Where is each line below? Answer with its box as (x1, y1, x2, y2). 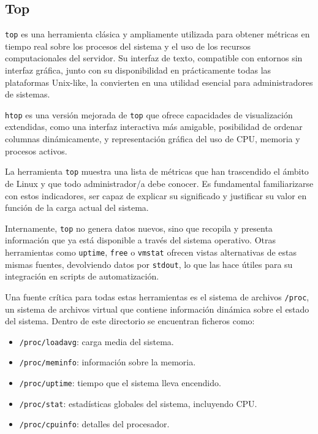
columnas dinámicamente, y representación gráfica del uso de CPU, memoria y (5, 132, 300, 145)
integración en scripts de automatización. (5, 270, 159, 283)
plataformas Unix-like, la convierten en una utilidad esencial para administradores (5, 75, 313, 88)
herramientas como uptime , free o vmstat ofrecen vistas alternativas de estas (5, 245, 297, 258)
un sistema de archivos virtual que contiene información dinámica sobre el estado (5, 302, 309, 315)
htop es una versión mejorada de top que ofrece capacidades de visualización (5, 108, 293, 121)
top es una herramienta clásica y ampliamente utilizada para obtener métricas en (5, 28, 310, 40)
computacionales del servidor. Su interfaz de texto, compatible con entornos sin (5, 51, 303, 64)
